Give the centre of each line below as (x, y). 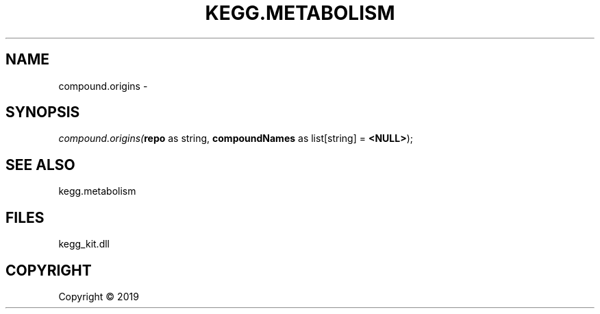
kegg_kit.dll (84, 244)
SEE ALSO (40, 165)
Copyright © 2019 (99, 296)
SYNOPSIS (43, 112)
